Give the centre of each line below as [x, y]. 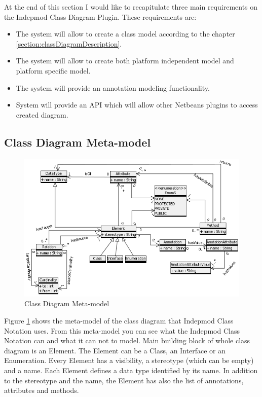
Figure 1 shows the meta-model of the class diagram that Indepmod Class [119, 321]
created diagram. [42, 114]
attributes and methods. [42, 390]
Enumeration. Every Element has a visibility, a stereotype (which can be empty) [129, 360]
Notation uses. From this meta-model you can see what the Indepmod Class [122, 330]
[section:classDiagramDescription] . [69, 43]
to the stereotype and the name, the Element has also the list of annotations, [124, 380]
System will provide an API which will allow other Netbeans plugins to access [137, 105]
